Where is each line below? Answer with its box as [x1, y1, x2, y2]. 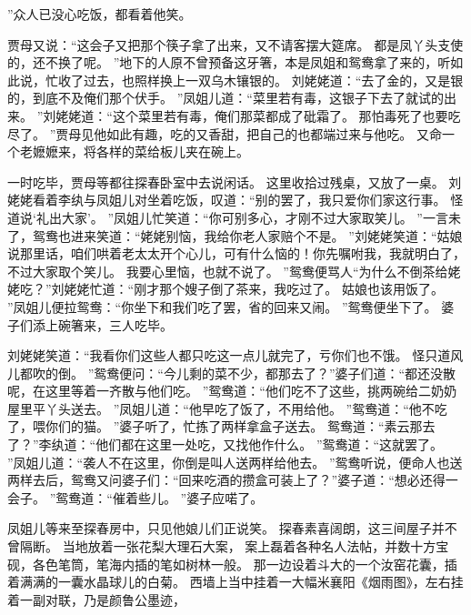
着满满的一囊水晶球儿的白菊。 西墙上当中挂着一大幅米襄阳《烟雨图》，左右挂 [7, 572, 464, 591]
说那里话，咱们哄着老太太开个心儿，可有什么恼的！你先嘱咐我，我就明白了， [7, 244, 466, 263]
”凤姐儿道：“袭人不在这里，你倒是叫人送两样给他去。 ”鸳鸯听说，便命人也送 [7, 452, 463, 471]
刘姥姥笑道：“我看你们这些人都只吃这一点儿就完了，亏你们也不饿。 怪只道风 [7, 346, 464, 365]
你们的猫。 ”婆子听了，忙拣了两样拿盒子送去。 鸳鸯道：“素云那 [45, 417, 423, 436]
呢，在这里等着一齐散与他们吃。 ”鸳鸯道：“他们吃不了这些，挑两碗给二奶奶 [7, 381, 456, 400]
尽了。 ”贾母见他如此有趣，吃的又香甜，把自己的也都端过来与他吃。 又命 [7, 124, 442, 143]
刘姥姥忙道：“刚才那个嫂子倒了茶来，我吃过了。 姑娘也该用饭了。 [51, 279, 444, 298]
